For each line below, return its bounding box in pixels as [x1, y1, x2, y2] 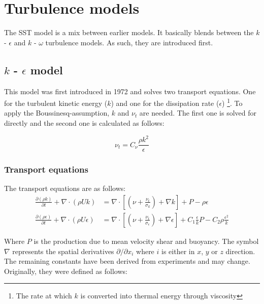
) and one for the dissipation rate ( [111, 97, 219, 108]
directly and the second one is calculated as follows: [4, 117, 164, 128]
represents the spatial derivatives [12, 245, 114, 256]
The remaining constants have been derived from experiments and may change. [4, 256, 250, 266]
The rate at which [16, 290, 72, 301]
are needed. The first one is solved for [139, 107, 257, 118]
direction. [225, 245, 255, 256]
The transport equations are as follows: [4, 183, 126, 194]
